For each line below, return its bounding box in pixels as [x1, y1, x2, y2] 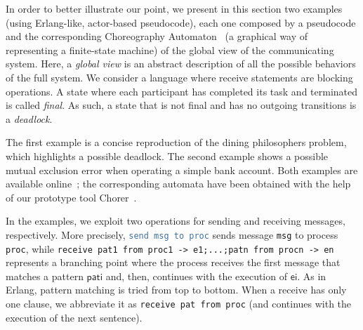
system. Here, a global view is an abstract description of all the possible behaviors [6, 56, 356, 71]
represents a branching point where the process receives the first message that [6, 255, 341, 270]
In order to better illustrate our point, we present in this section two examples [6, 1, 343, 15]
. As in [297, 268, 326, 283]
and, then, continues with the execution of [105, 268, 287, 283]
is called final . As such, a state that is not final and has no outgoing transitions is [6, 98, 357, 112]
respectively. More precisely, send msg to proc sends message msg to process [6, 227, 338, 242]
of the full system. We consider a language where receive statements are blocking [6, 70, 353, 84]
